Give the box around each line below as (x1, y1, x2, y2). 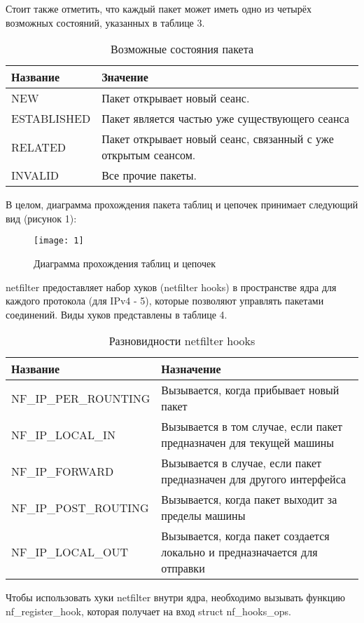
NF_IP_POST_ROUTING (11, 499, 149, 516)
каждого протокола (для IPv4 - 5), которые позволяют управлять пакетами (6, 293, 324, 308)
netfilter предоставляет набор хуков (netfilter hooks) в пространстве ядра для (6, 279, 337, 294)
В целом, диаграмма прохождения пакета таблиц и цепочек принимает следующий (6, 197, 358, 212)
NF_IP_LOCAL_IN (11, 426, 115, 443)
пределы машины (161, 507, 246, 524)
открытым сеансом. (101, 147, 196, 163)
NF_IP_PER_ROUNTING (11, 389, 150, 406)
